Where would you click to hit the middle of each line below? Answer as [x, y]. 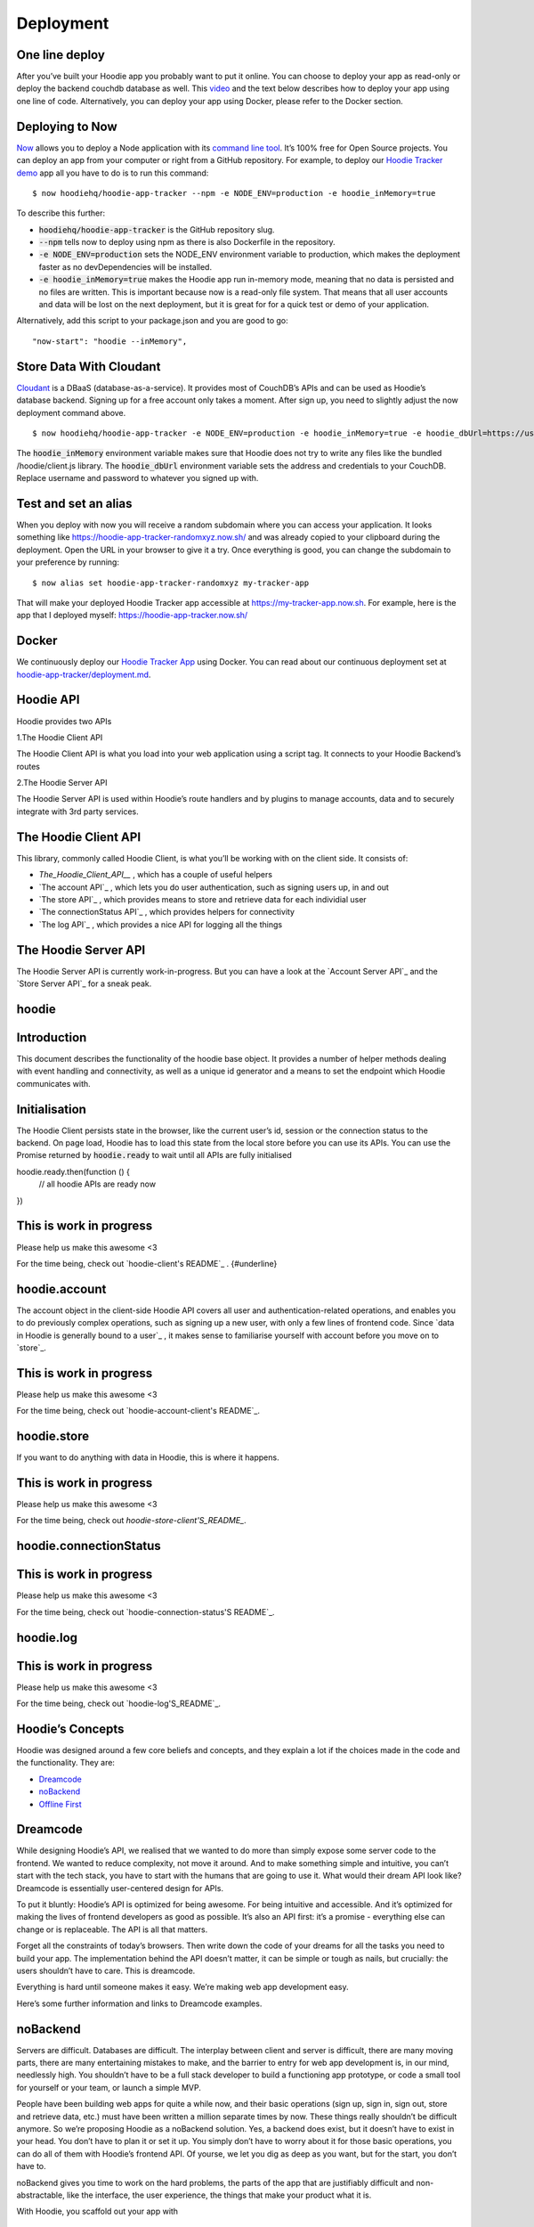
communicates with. [53, 1083]
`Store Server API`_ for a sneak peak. [84, 983]
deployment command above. [71, 412]
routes [28, 766]
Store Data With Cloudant [89, 367]
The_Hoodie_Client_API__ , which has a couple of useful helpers [156, 875]
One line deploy [61, 55]
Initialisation [51, 1109]
